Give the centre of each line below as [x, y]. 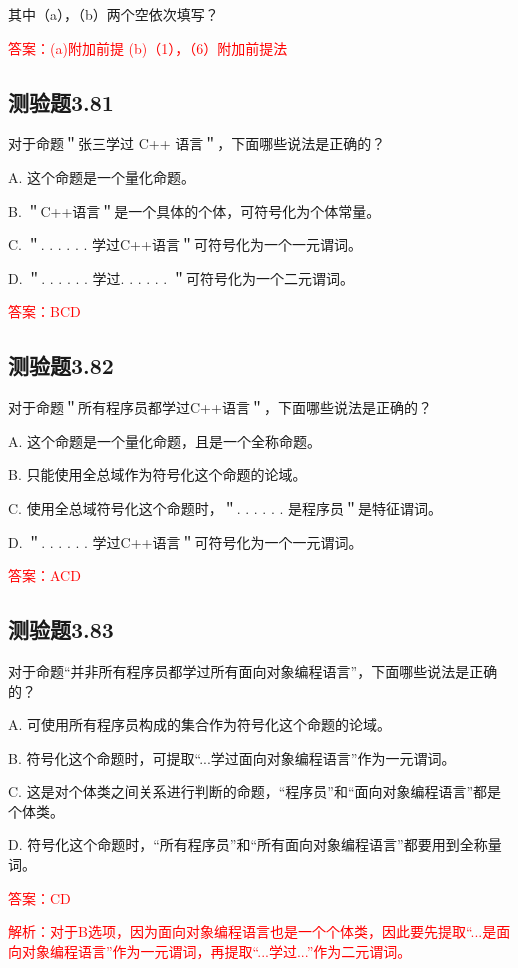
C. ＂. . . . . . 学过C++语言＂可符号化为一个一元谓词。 [185, 244]
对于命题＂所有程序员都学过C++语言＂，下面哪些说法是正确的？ [220, 407]
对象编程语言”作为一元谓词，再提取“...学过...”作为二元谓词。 [216, 950]
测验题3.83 [61, 629]
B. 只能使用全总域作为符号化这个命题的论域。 [157, 474]
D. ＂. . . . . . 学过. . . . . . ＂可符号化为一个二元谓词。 [181, 277]
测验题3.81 [61, 101]
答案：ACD [44, 575]
